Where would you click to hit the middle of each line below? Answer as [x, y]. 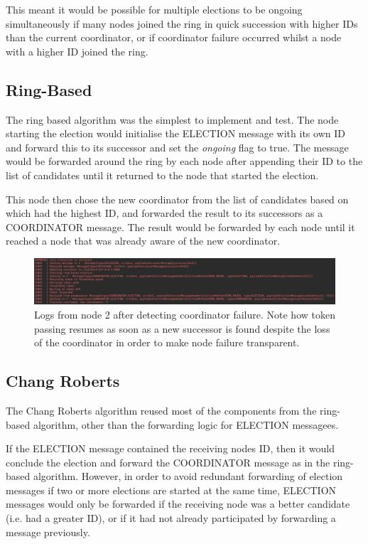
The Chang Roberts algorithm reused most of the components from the [161, 410]
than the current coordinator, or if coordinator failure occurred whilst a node [174, 37]
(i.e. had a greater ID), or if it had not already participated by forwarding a [171, 518]
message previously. [48, 532]
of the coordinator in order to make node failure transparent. [167, 342]
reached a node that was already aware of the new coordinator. [143, 241]
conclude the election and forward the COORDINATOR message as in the [168, 462]
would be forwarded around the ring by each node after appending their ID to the [184, 161]
